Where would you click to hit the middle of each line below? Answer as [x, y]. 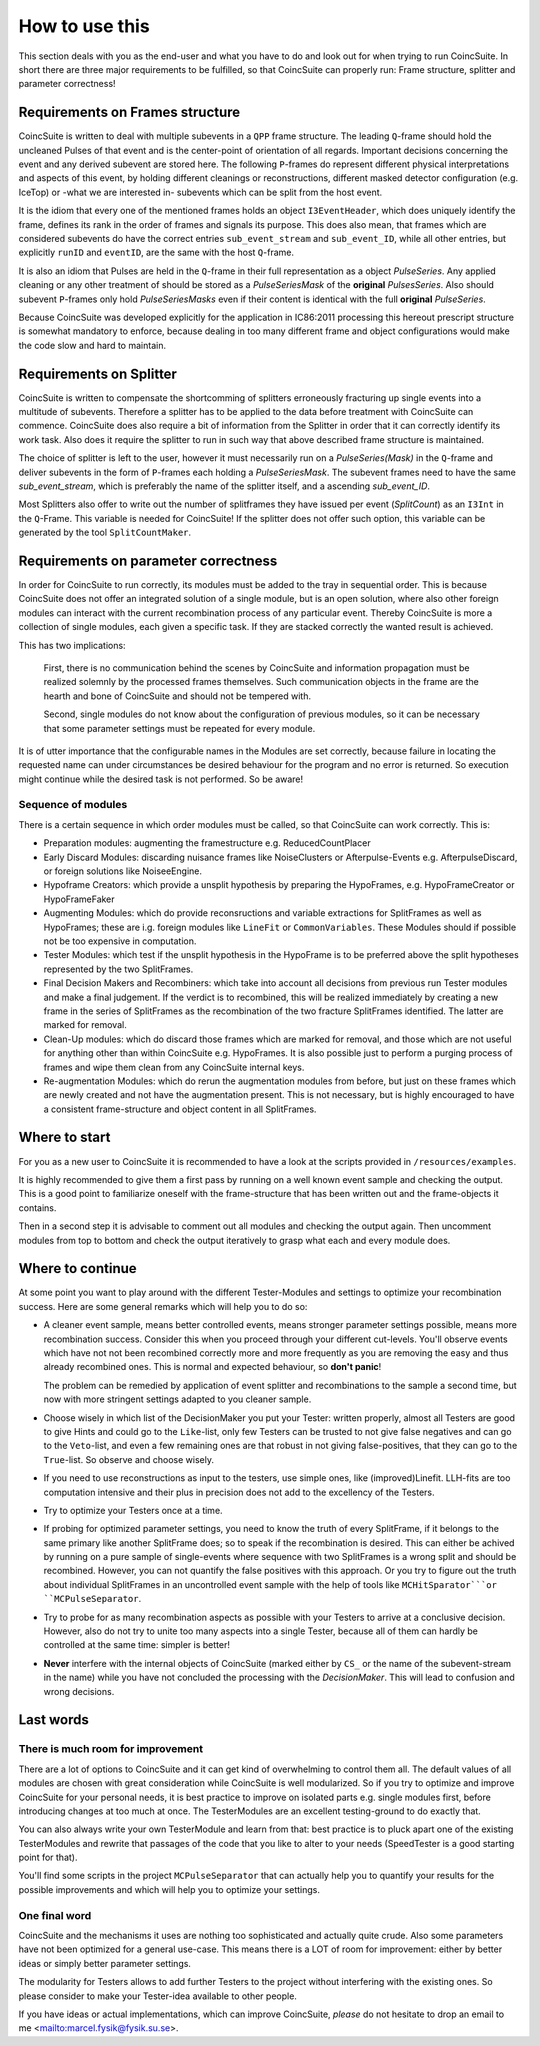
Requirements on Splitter [97, 373]
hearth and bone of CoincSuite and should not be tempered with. [177, 696]
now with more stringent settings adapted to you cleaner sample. [177, 1399]
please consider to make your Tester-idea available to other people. [157, 1996]
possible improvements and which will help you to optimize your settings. [169, 1889]
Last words [53, 1720]
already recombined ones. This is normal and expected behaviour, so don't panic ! [212, 1367]
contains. [37, 1207]
